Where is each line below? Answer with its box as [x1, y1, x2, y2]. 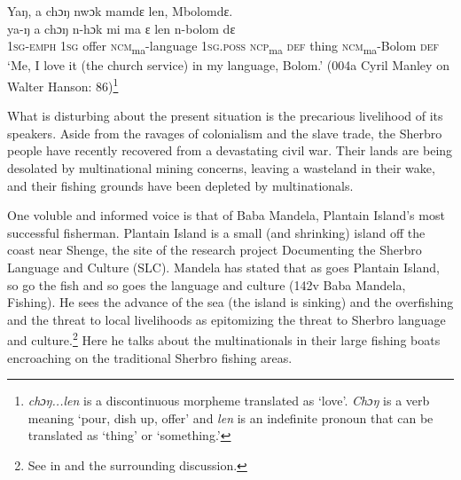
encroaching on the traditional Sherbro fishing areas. [7, 348, 293, 366]
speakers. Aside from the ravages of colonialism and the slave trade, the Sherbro [7, 123, 442, 142]
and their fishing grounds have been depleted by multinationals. [7, 176, 354, 194]
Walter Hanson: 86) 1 [7, 74, 119, 95]
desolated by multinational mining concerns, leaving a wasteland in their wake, [7, 158, 435, 177]
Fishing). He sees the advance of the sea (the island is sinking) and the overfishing [7, 293, 454, 311]
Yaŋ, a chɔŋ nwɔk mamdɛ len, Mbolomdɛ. [7, 2, 233, 20]
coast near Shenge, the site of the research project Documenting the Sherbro [7, 240, 422, 259]
